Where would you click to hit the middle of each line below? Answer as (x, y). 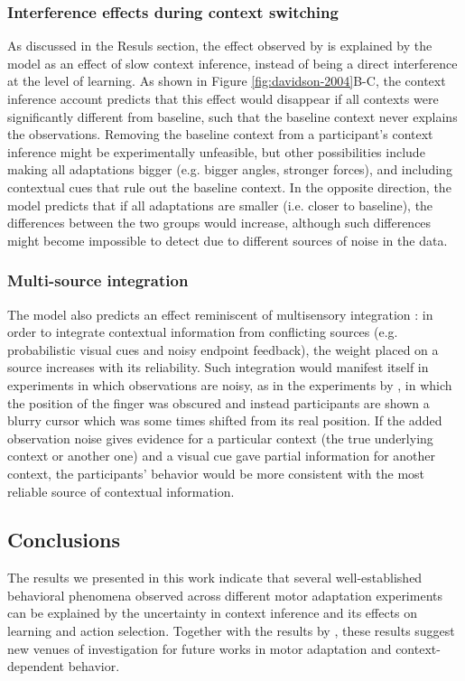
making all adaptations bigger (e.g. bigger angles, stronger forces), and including (230, 169)
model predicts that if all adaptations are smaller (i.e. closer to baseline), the (220, 205)
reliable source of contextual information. (121, 491)
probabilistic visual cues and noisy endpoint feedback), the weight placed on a (223, 349)
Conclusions (64, 540)
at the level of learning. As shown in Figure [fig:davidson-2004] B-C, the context (227, 81)
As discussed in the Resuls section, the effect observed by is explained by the (220, 46)
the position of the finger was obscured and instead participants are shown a (219, 402)
